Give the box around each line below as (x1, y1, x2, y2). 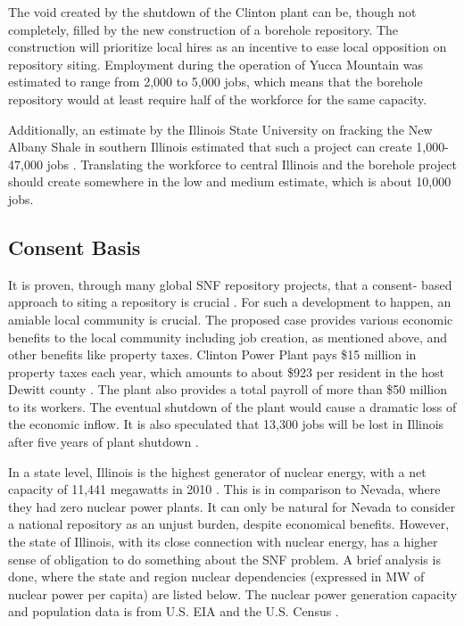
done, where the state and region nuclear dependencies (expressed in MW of (8, 567, 425, 586)
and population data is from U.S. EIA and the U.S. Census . (8, 602, 339, 621)
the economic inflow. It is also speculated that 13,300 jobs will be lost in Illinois (8, 415, 444, 433)
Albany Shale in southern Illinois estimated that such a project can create (8, 137, 412, 156)
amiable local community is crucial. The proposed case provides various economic (8, 309, 453, 328)
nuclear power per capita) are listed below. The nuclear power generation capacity (8, 584, 458, 603)
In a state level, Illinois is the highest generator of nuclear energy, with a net (8, 462, 427, 481)
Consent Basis (8, 233, 141, 260)
